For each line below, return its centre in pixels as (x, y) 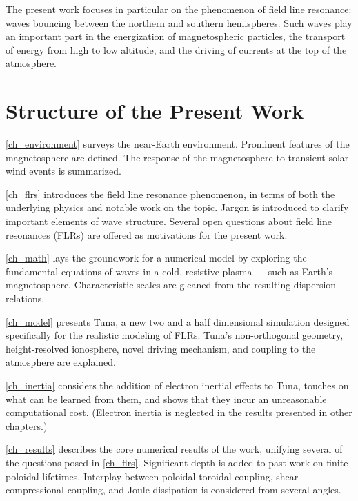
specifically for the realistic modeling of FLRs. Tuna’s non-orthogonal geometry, (175, 335)
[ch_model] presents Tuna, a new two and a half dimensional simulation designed (178, 321)
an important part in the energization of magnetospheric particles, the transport (176, 36)
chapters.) (27, 425)
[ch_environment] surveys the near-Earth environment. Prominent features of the (178, 144)
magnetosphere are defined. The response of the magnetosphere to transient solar (177, 157)
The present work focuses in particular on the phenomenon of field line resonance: (179, 9)
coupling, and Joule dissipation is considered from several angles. (204, 490)
